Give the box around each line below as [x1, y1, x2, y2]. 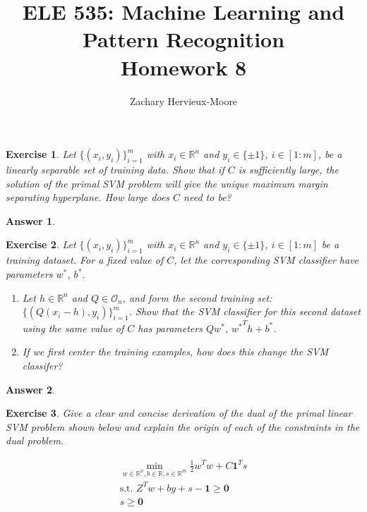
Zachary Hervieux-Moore [129, 93, 238, 108]
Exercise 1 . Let [6, 147, 76, 161]
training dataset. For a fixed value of [6, 252, 164, 267]
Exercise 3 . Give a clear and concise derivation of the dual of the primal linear [6, 406, 352, 420]
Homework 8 [120, 52, 247, 81]
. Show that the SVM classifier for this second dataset [128, 304, 361, 319]
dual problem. [6, 433, 64, 448]
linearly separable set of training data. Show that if [6, 162, 224, 177]
